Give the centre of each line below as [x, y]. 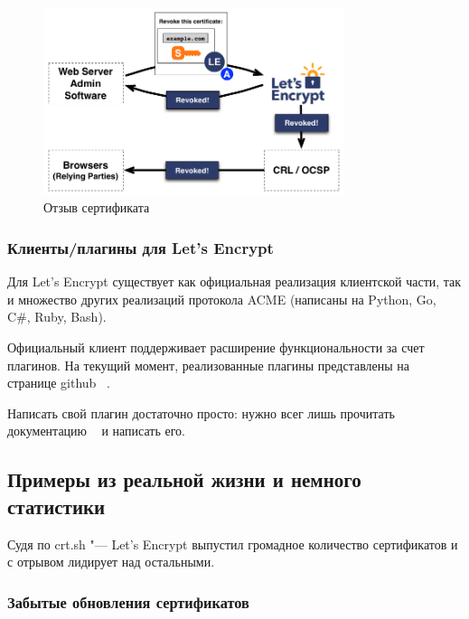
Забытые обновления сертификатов [128, 601]
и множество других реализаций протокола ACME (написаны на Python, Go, [222, 299]
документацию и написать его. [96, 431]
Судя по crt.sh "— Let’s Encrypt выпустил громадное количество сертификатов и [233, 544]
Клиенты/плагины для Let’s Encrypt [141, 247]
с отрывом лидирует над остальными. [111, 562]
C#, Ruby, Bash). [57, 317]
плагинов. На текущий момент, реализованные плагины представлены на [209, 365]
